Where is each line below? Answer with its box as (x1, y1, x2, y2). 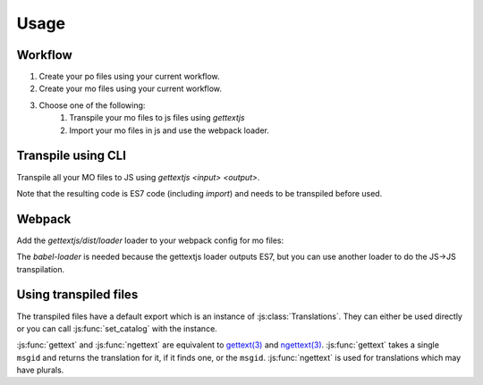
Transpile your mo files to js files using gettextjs (69, 113, 245, 123)
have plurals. (16, 364, 64, 375)
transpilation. (16, 264, 65, 274)
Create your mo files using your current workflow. (38, 83, 223, 94)
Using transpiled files (16, 287, 139, 303)
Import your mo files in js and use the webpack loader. (69, 125, 270, 136)
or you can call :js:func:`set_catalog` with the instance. (16, 322, 218, 334)
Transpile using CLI (16, 148, 127, 163)
